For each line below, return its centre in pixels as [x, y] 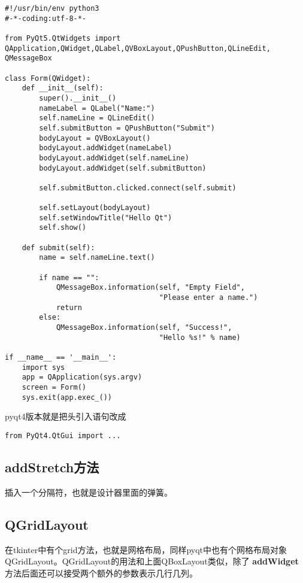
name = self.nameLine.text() [97, 258]
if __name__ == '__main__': [61, 357]
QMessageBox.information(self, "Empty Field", [150, 288]
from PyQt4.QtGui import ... [63, 435]
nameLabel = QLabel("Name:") [97, 108]
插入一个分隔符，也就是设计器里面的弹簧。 [89, 492]
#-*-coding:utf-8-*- [46, 18]
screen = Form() [54, 387]
